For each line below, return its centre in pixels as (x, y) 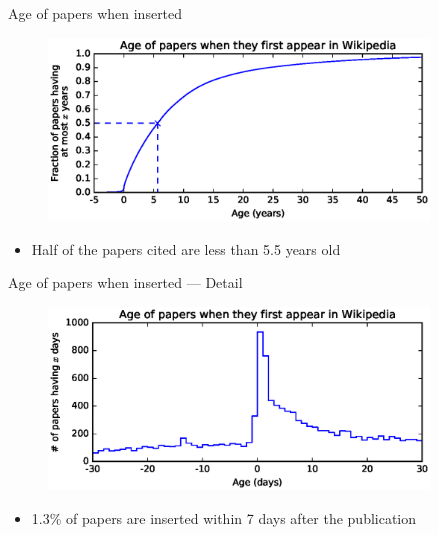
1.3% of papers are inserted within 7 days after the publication (224, 518)
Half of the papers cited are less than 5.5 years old (186, 248)
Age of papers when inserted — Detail (125, 282)
